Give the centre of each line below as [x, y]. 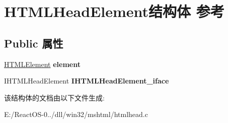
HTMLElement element [43, 64]
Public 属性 [34, 43]
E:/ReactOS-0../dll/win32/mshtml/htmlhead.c [76, 114]
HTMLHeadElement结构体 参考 [114, 11]
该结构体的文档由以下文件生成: [54, 97]
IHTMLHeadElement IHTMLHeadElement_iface [87, 81]
